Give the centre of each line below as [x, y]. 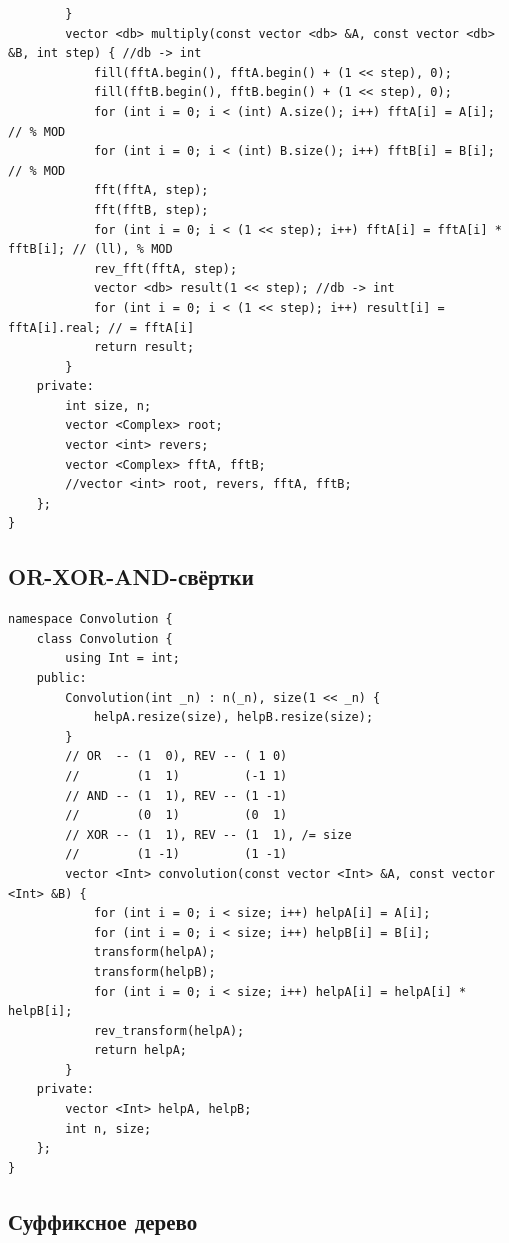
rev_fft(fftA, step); [165, 268]
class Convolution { [104, 638]
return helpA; [140, 1050]
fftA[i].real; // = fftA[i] [101, 327]
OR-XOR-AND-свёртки [131, 576]
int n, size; [108, 1128]
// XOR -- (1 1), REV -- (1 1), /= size [208, 834]
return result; [144, 347]
